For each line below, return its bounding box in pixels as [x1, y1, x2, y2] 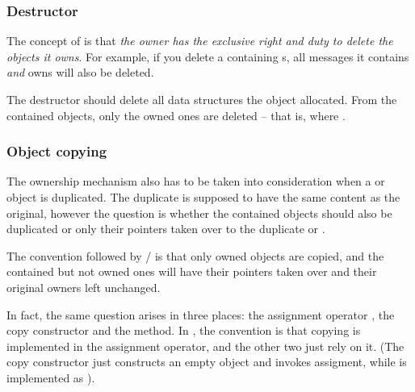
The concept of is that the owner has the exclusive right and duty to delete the [6, 32, 393, 49]
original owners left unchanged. [6, 278, 161, 295]
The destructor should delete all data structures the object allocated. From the [6, 91, 397, 107]
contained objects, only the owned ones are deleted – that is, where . [6, 106, 346, 123]
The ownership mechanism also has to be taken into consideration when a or [6, 173, 385, 190]
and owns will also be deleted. [6, 64, 154, 81]
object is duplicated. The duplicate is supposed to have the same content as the [6, 189, 400, 205]
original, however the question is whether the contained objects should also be [6, 204, 392, 221]
